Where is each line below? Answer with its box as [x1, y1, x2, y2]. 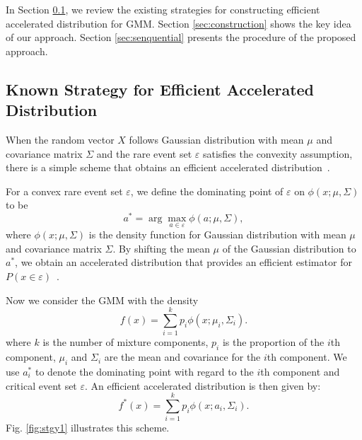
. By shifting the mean [112, 241, 210, 255]
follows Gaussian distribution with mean [129, 132, 304, 146]
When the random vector [6, 132, 115, 146]
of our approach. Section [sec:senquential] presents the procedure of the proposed [6, 30, 356, 45]
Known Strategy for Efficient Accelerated [6, 78, 315, 100]
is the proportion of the [222, 335, 325, 349]
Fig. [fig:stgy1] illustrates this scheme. [6, 420, 170, 435]
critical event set [6, 378, 77, 393]
